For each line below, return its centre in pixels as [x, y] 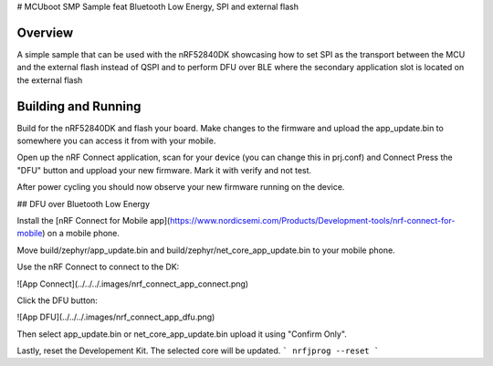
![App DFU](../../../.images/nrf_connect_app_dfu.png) [116, 317]
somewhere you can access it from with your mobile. [116, 141]
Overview [45, 32]
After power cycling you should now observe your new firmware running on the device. [181, 187]
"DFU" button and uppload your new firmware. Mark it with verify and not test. [164, 170]
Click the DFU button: [57, 300]
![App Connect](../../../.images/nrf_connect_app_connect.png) [133, 284]
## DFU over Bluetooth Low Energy [84, 204]
